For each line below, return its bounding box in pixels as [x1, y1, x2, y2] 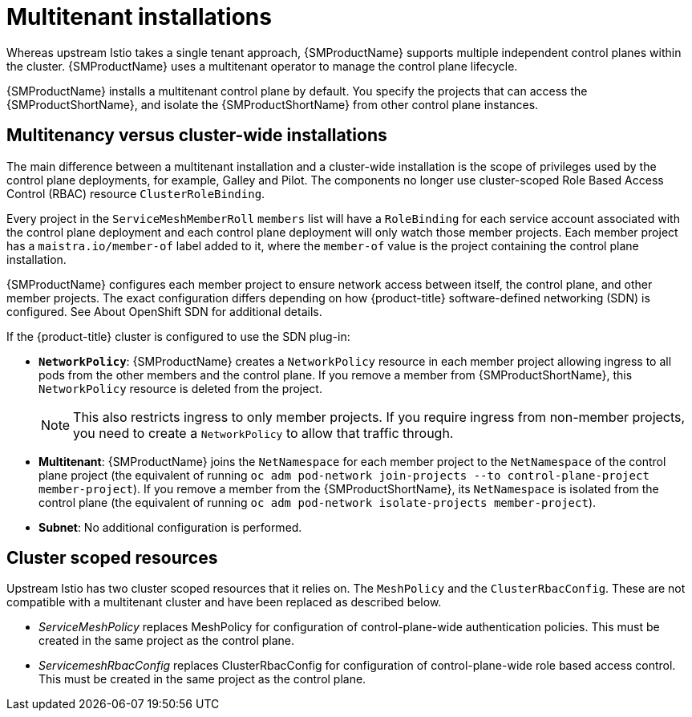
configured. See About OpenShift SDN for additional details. [6, 304, 322, 318]
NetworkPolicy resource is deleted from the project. [38, 381, 322, 395]
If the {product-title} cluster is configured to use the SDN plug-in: [6, 329, 350, 343]
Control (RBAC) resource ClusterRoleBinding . [6, 186, 265, 201]
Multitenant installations [6, 3, 272, 30]
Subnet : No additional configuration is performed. [38, 520, 302, 534]
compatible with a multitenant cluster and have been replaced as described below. [6, 595, 442, 610]
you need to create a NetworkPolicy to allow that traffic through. [73, 424, 454, 441]
